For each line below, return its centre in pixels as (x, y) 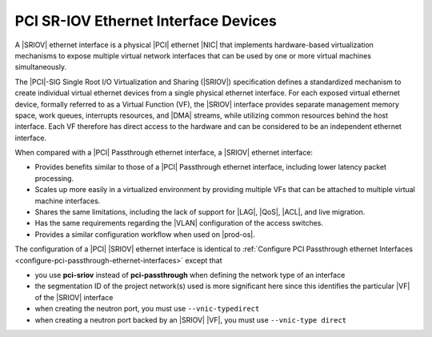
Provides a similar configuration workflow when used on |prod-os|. (145, 234)
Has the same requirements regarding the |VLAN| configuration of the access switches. (179, 223)
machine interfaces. (68, 201)
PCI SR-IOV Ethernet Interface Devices (146, 21)
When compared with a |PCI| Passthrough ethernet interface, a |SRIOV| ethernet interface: (164, 153)
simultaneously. (41, 67)
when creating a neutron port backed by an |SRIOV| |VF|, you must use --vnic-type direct (191, 319)
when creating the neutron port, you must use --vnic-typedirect (147, 309)
